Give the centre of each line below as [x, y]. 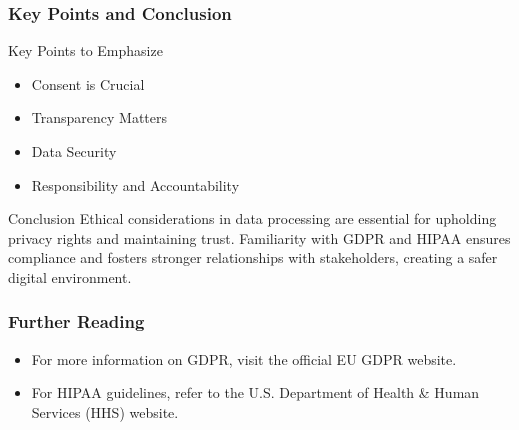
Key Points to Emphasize [85, 50]
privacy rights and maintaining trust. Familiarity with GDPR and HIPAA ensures [259, 237]
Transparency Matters [99, 117]
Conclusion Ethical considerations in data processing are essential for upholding [252, 218]
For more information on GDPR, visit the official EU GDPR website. [244, 358]
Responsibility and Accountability [135, 184]
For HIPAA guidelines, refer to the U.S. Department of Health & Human [255, 392]
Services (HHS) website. [105, 411]
